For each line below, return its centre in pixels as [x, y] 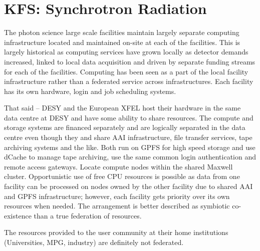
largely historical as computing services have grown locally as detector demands [126, 52]
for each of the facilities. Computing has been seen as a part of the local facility [126, 71]
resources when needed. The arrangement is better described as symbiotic [117, 206]
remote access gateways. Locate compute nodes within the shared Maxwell [118, 166]
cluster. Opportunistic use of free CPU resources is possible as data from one [122, 176]
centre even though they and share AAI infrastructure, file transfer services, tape [128, 137]
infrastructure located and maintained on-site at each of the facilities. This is [122, 42]
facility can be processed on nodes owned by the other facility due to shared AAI [128, 186]
